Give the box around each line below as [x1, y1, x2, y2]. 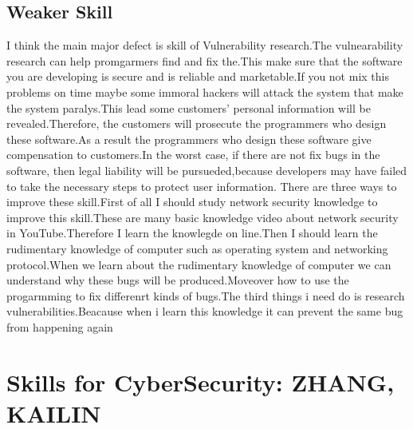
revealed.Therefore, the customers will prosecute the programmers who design [6, 115, 387, 132]
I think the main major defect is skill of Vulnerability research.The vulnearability [6, 37, 403, 54]
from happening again [6, 318, 113, 335]
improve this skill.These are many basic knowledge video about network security [6, 209, 399, 225]
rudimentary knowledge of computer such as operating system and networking [6, 240, 388, 256]
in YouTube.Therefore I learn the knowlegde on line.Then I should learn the [6, 224, 378, 241]
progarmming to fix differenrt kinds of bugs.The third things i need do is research [6, 287, 405, 304]
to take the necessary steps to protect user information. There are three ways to [6, 177, 397, 194]
